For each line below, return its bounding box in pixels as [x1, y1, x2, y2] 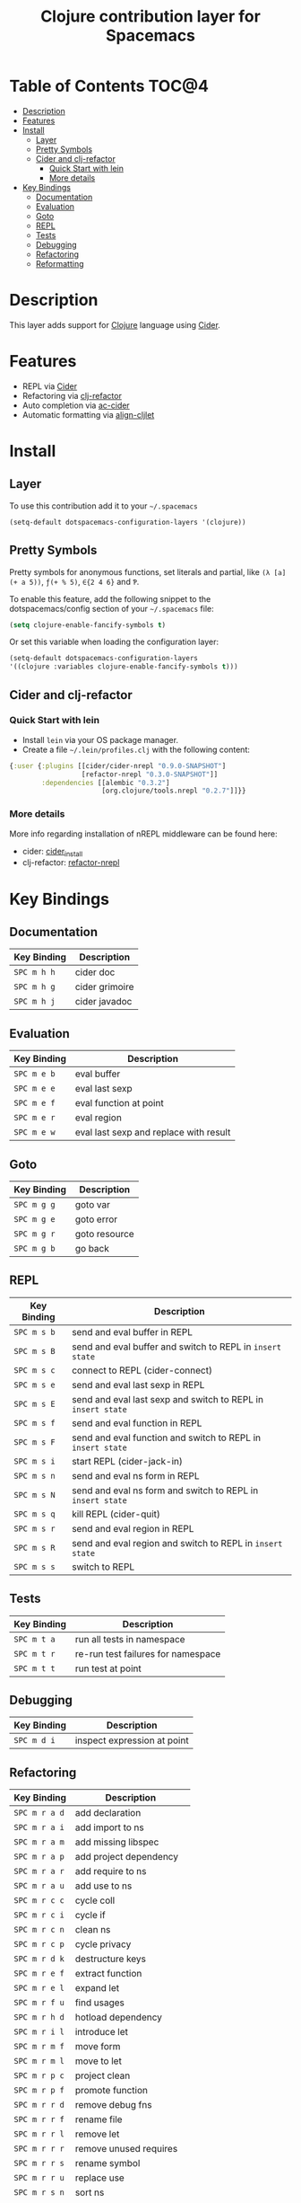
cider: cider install [21, 845, 83, 859]
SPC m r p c [13, 2071, 65, 2081]
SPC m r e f [13, 1969, 65, 1978]
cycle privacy [74, 1938, 132, 1951]
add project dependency [74, 1851, 179, 1863]
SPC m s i [13, 1455, 56, 1466]
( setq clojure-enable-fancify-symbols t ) [9, 620, 167, 630]
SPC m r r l [13, 2129, 65, 2139]
